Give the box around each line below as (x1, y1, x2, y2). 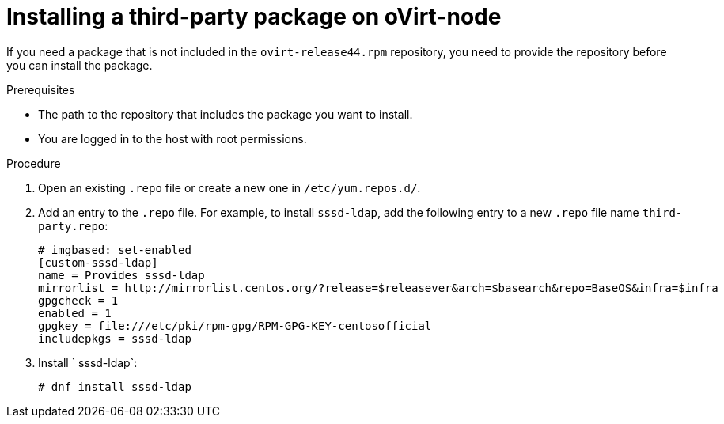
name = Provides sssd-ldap (38, 268, 205, 282)
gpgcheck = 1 (38, 293, 119, 307)
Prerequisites (6, 82, 75, 97)
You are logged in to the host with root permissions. (38, 131, 307, 146)
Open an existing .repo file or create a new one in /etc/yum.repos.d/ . (38, 180, 421, 195)
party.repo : (38, 218, 108, 233)
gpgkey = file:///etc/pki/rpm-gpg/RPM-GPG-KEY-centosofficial (38, 319, 432, 332)
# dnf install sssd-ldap (38, 380, 191, 393)
